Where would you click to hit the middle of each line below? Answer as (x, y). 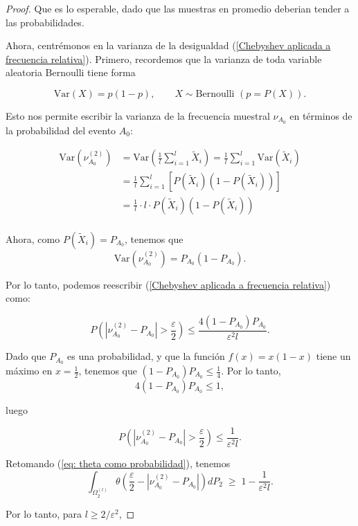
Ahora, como (33, 238)
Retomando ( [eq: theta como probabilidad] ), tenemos (118, 463)
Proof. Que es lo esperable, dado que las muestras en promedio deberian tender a (178, 8)
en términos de (321, 115)
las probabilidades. (45, 22)
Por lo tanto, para (44, 513)
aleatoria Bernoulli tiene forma (71, 72)
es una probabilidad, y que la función (146, 356)
